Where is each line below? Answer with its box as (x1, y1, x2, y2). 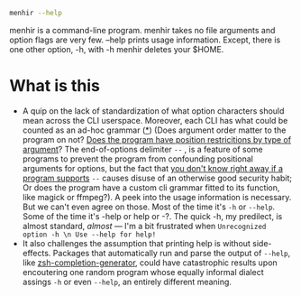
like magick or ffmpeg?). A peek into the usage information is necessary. (22, 191, 292, 202)
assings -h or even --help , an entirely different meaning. (22, 276, 233, 287)
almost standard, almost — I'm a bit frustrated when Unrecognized (22, 220, 267, 231)
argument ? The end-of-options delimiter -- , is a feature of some (22, 143, 263, 154)
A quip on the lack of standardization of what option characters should (22, 105, 285, 116)
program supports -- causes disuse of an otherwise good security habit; (22, 172, 293, 183)
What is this (9, 76, 101, 97)
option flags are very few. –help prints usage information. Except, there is (9, 34, 281, 45)
